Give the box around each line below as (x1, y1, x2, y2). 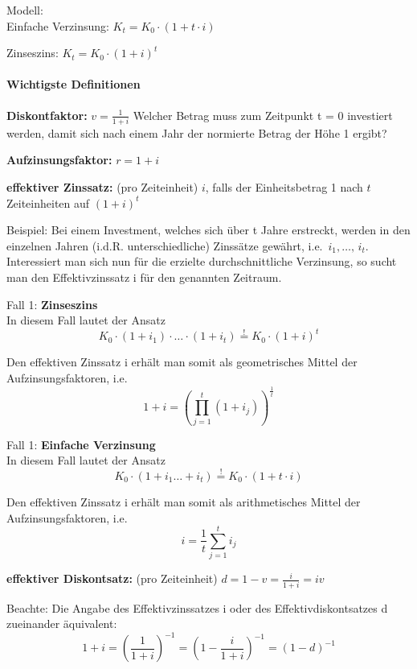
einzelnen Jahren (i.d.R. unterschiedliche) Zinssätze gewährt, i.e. (6, 237, 323, 254)
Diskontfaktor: (6, 106, 88, 123)
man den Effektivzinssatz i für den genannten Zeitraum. (6, 269, 282, 286)
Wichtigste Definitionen (6, 76, 141, 93)
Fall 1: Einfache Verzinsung (6, 436, 156, 452)
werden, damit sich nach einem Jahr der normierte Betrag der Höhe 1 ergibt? (6, 124, 387, 141)
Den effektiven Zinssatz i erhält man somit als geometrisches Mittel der (6, 353, 358, 370)
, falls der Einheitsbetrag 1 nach (205, 179, 363, 196)
